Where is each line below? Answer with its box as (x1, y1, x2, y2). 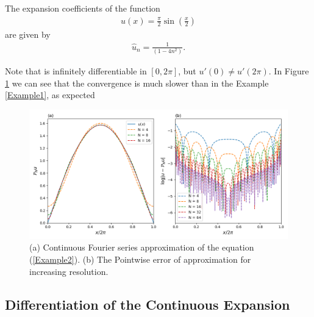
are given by (5, 27, 51, 40)
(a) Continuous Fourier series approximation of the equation (29, 241, 254, 254)
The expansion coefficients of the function (5, 2, 160, 14)
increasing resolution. (29, 265, 109, 277)
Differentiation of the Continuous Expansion (5, 294, 290, 313)
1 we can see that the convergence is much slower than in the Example (5, 76, 269, 89)
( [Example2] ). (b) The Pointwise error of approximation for (29, 253, 251, 266)
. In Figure (268, 65, 309, 77)
